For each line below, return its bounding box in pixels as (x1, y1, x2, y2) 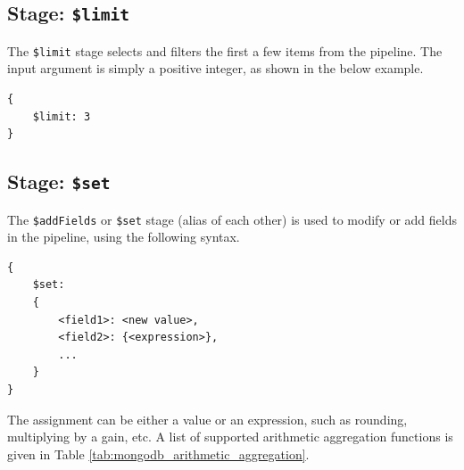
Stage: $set (7, 168, 111, 195)
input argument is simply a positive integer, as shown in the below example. (7, 59, 424, 78)
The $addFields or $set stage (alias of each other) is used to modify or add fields (7, 210, 457, 228)
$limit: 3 (32, 110, 91, 123)
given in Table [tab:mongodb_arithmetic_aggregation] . (7, 444, 310, 463)
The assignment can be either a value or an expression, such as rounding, (7, 409, 408, 428)
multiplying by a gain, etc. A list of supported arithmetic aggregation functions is (7, 427, 453, 446)
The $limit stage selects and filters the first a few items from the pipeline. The (7, 41, 443, 60)
